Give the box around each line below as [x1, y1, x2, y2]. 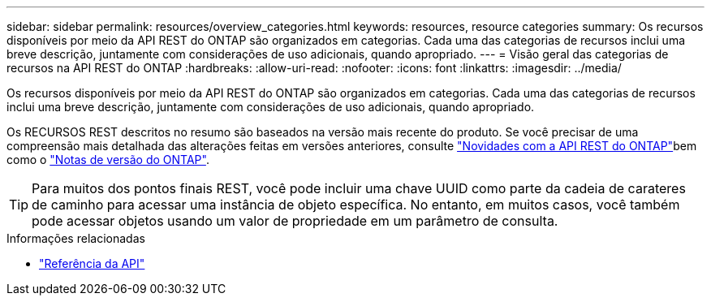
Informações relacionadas [6, 231, 145, 245]
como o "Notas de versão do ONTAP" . [6, 153, 209, 166]
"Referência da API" [39, 257, 145, 270]
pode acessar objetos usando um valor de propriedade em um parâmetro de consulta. [32, 213, 558, 229]
